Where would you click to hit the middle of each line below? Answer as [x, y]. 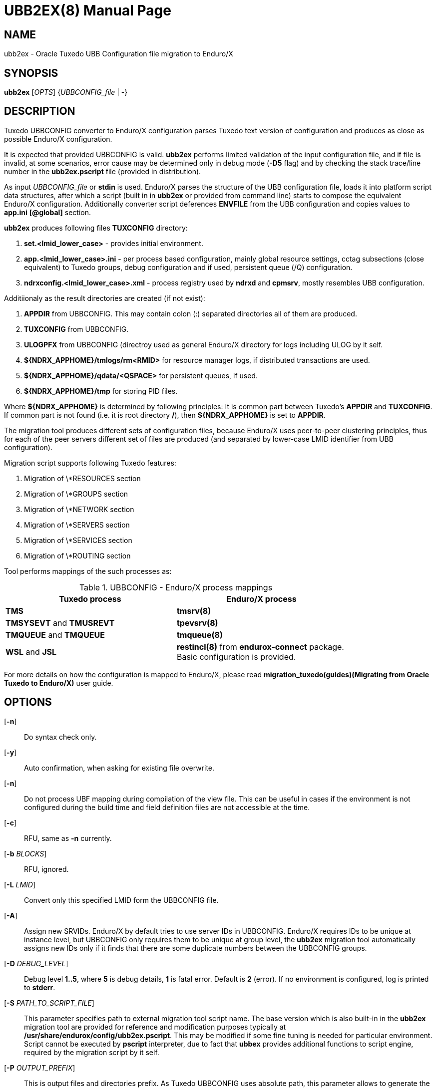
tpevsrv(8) [198, 623]
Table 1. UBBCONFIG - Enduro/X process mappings [176, 587]
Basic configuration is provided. [236, 657]
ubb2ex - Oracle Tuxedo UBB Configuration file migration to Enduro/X [119, 54]
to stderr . [40, 987]
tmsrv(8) [194, 611]
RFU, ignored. [46, 869]
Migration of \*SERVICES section [78, 540]
